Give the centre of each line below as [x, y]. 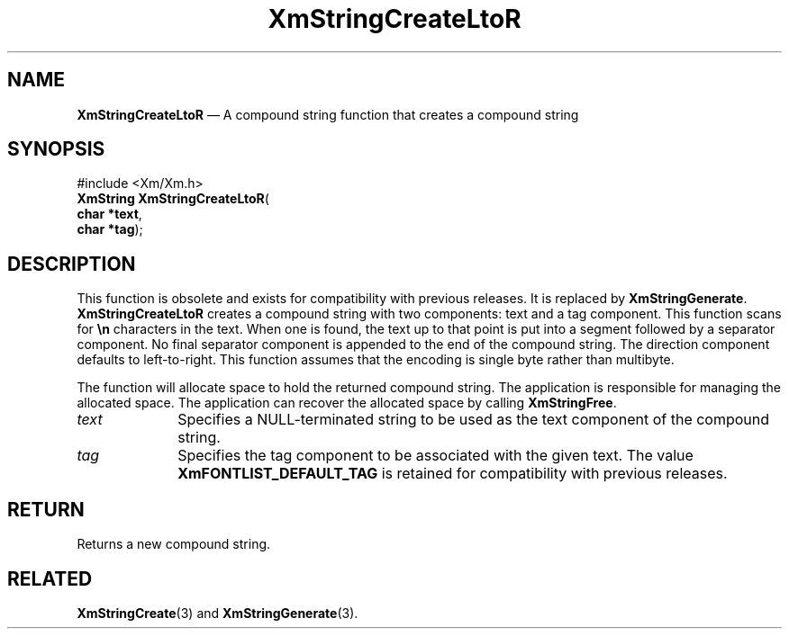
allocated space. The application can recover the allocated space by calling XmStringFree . [347, 403]
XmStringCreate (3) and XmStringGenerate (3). [218, 613]
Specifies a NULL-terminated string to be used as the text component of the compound [474, 420]
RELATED [50, 578]
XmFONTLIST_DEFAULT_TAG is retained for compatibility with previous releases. [453, 474]
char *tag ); [110, 229]
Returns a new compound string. [174, 544]
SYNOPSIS [56, 149]
